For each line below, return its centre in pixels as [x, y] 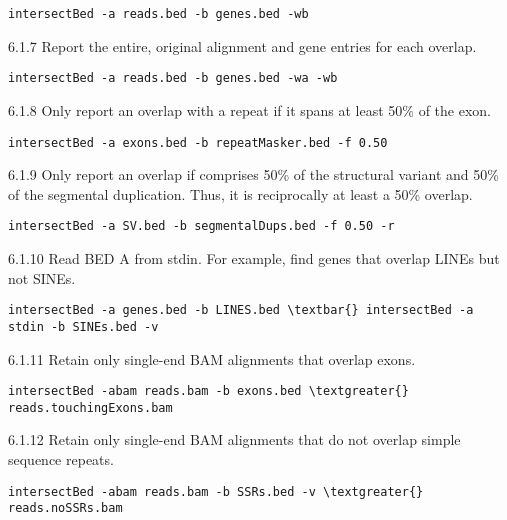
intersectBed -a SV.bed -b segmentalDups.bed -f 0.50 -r [201, 226]
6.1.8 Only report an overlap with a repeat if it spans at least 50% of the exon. [249, 109]
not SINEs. [42, 277]
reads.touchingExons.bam [90, 407]
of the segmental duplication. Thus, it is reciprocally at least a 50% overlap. [240, 193]
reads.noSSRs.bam [65, 508]
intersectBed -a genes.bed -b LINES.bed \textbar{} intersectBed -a [241, 310]
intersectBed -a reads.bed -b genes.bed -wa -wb [173, 78]
